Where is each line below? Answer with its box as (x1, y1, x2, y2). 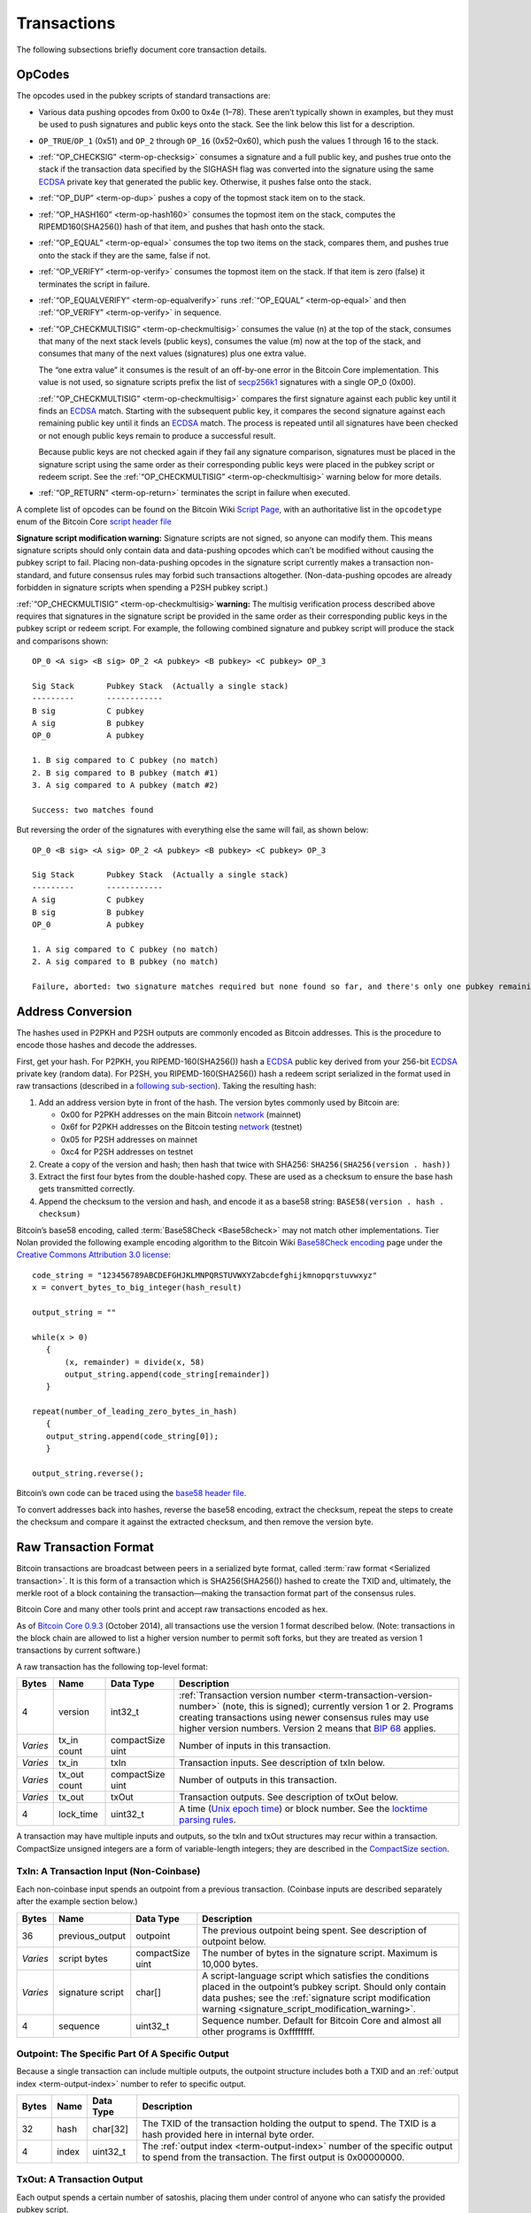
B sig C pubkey (32, 706, 145, 716)
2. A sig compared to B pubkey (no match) (32, 957, 219, 967)
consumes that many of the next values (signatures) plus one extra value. (38, 348, 307, 359)
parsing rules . (178, 1814, 236, 1826)
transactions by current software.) (16, 1645, 141, 1655)
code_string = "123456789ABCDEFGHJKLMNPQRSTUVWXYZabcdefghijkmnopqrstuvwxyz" (32, 1270, 378, 1280)
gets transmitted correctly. (38, 1184, 135, 1194)
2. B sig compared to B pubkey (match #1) (32, 767, 219, 778)
